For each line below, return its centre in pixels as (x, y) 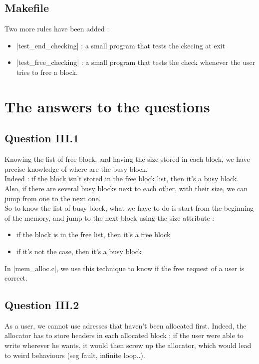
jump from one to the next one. (53, 198)
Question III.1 (42, 138)
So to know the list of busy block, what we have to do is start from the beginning (129, 208)
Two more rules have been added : (57, 29)
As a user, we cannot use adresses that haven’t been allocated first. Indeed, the (126, 325)
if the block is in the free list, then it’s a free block (93, 234)
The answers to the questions (107, 106)
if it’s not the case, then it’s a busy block (79, 251)
